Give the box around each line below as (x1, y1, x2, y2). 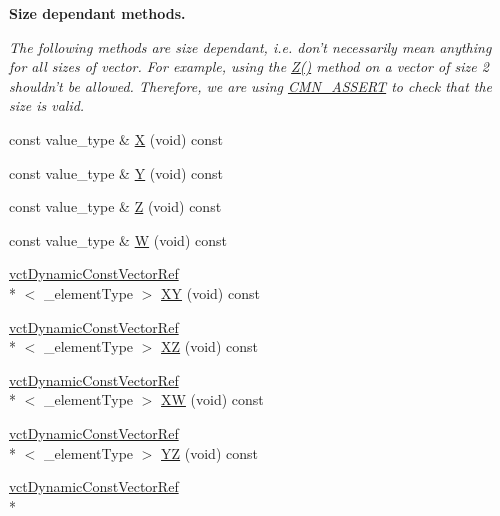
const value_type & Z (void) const (9, 196, 222, 217)
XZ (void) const (161, 336, 258, 357)
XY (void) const (161, 282, 260, 303)
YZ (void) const (161, 442, 258, 463)
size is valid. (9, 95, 85, 116)
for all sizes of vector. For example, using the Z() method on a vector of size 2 (9, 56, 489, 77)
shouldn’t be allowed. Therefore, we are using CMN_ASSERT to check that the (9, 75, 493, 96)
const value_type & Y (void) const (9, 162, 224, 183)
